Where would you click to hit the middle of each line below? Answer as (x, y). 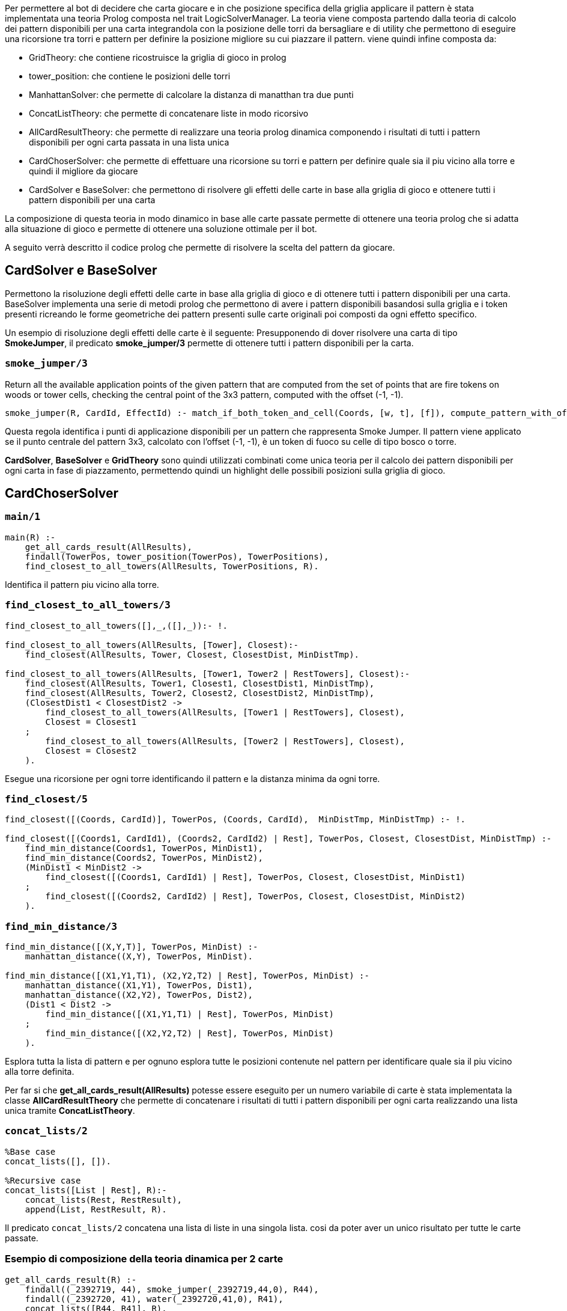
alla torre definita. (40, 1072)
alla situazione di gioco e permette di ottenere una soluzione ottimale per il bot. (161, 229)
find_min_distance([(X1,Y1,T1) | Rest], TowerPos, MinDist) (190, 1014)
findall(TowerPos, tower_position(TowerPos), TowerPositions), (177, 556)
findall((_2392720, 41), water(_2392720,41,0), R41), (154, 1299)
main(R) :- (30, 537)
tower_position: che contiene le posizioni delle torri (130, 76)
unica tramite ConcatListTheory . (70, 1111)
